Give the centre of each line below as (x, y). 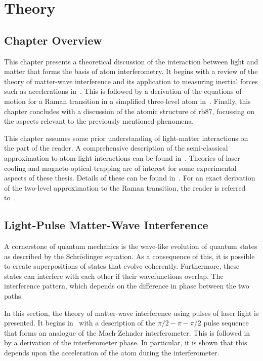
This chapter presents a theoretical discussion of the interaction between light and (131, 61)
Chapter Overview (53, 40)
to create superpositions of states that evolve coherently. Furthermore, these (122, 266)
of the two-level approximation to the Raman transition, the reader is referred (125, 187)
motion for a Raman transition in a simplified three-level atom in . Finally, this (127, 101)
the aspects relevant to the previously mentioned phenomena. (99, 121)
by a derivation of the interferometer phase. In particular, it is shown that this (126, 342)
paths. (14, 296)
